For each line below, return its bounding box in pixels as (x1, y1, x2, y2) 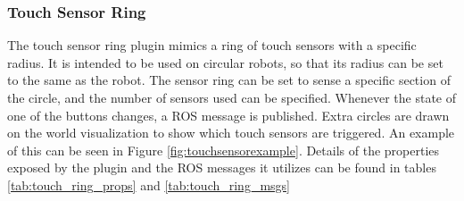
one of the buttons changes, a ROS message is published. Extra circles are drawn (7, 105, 450, 124)
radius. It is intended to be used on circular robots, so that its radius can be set (7, 53, 443, 71)
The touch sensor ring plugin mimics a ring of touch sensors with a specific (7, 36, 417, 54)
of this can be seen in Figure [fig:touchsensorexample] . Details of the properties (7, 140, 440, 159)
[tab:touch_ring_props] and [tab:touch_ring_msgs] (7, 175, 290, 194)
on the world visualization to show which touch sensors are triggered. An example (7, 123, 455, 142)
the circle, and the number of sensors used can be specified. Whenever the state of (7, 88, 457, 106)
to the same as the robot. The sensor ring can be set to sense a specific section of (7, 71, 451, 89)
